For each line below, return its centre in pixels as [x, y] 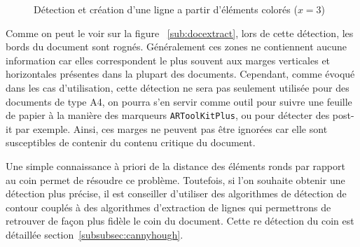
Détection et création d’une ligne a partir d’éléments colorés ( [166, 9]
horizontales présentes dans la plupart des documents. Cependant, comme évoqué [180, 74]
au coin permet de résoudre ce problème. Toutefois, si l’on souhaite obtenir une [175, 179]
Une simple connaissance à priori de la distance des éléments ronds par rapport [175, 166]
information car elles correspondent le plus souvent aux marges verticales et [168, 60]
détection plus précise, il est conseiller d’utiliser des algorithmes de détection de [176, 193]
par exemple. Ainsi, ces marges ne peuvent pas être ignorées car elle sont [171, 128]
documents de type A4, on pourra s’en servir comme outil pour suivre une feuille [179, 101]
